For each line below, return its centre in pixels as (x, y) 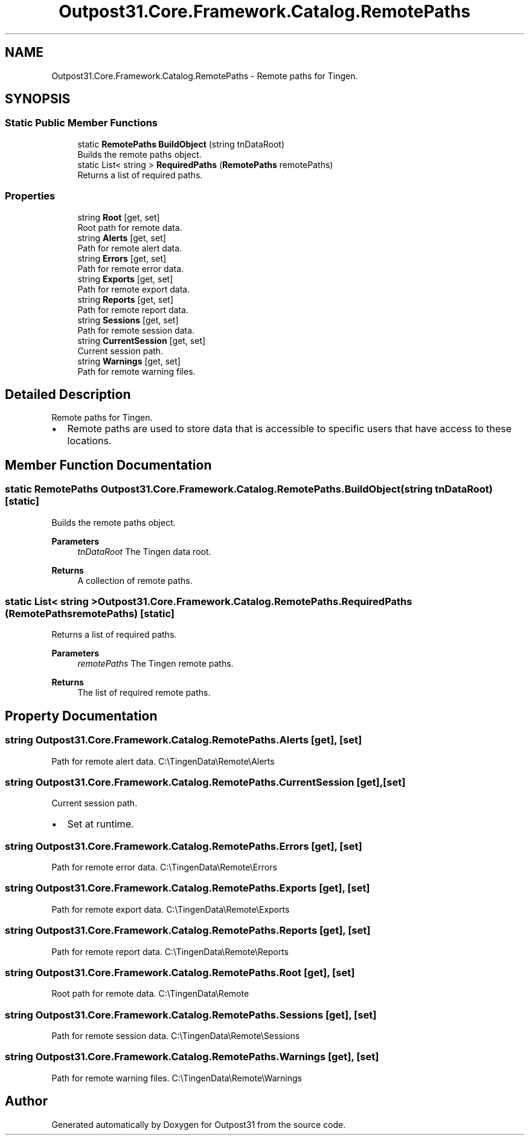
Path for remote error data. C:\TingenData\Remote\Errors (164, 867)
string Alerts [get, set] (122, 238)
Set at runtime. (101, 824)
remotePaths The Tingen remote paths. (155, 664)
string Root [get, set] (119, 217)
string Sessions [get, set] (128, 320)
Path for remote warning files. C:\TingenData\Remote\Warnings (177, 1078)
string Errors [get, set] (122, 258)
